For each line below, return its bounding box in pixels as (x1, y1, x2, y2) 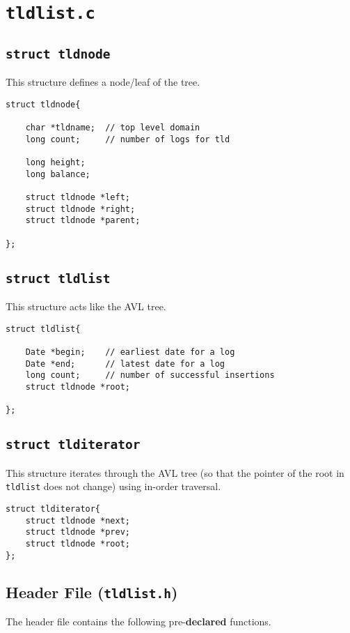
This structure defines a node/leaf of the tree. (6, 75, 200, 89)
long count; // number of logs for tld (25, 134, 230, 144)
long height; (25, 158, 86, 168)
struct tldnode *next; (25, 515, 130, 526)
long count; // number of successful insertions (25, 370, 275, 381)
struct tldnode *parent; (25, 215, 141, 226)
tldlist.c (6, 3, 95, 24)
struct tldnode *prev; (25, 527, 130, 537)
